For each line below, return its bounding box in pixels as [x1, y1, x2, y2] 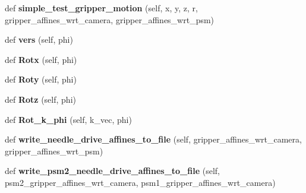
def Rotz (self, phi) [5, 93, 76, 105]
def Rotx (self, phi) [5, 53, 77, 65]
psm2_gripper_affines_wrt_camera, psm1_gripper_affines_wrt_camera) [5, 176, 276, 188]
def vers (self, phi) [5, 33, 73, 46]
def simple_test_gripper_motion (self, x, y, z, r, [5, 2, 198, 14]
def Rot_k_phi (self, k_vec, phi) [5, 113, 132, 125]
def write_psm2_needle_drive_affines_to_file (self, [5, 164, 220, 177]
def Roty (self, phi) [5, 73, 77, 86]
